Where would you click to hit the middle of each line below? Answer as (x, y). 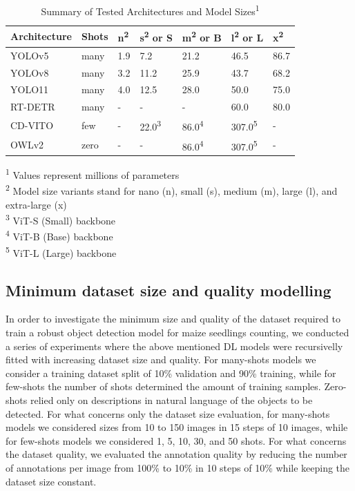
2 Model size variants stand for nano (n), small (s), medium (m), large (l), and (172, 190)
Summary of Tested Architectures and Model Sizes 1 (150, 10)
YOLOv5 (30, 55)
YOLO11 (30, 89)
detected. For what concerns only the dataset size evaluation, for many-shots (168, 413)
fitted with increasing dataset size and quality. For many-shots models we (161, 359)
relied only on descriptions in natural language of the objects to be (171, 399)
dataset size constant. (51, 481)
